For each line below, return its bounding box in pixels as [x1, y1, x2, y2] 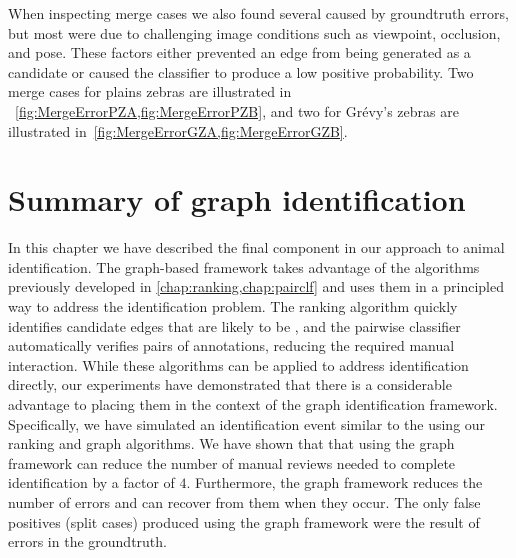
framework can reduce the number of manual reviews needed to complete [8, 452, 456, 473]
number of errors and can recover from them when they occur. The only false [8, 492, 481, 512]
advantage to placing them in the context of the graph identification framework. [8, 394, 498, 415]
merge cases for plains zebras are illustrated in [8, 81, 292, 102]
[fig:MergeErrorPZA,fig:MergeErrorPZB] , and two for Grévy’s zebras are [15, 100, 459, 121]
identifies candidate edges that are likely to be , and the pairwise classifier [8, 315, 461, 336]
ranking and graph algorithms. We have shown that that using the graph [8, 433, 455, 454]
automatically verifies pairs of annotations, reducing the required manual [8, 335, 455, 356]
